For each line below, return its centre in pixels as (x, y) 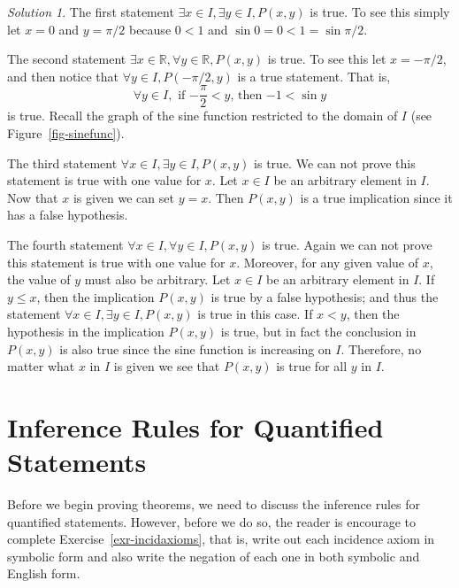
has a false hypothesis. (68, 215)
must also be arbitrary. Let (157, 279)
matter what (41, 366)
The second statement (67, 59)
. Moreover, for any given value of (327, 262)
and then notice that (63, 76)
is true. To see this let (327, 59)
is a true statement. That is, (314, 76)
